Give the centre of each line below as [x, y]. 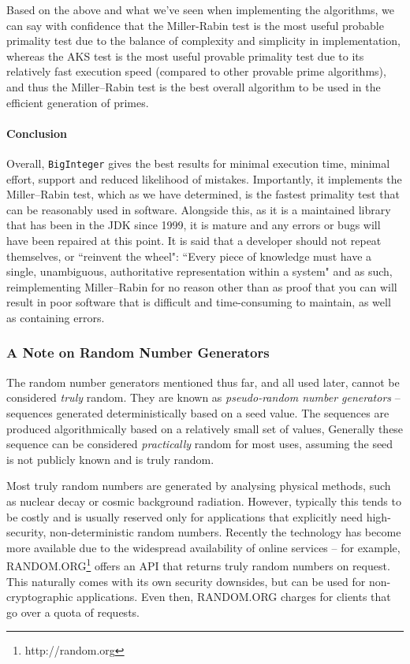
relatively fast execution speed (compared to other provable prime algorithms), [196, 71]
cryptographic [40, 597]
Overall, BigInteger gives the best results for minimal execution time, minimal [198, 163]
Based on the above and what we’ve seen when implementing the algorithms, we [200, 9]
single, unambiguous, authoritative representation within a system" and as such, [199, 271]
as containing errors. [56, 317]
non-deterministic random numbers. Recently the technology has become [225, 532]
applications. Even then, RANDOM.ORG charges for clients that [234, 597]
